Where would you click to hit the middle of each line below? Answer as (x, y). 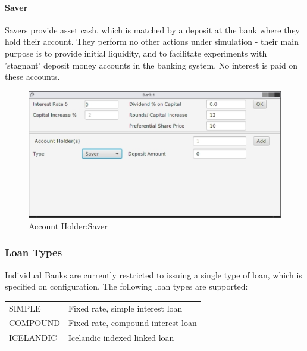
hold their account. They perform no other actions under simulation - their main (152, 41)
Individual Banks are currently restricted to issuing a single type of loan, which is (153, 274)
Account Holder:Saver (68, 226)
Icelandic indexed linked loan (121, 338)
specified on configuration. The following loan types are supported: (126, 286)
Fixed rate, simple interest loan (125, 308)
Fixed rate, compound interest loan (132, 323)
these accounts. (32, 77)
